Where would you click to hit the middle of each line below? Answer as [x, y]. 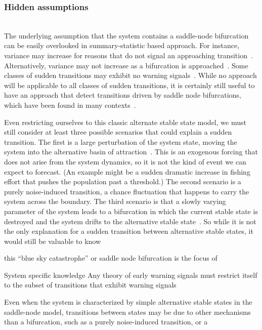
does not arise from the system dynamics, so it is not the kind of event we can [125, 161]
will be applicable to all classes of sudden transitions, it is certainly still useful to [129, 85]
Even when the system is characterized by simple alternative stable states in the [128, 302]
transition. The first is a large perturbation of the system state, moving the [121, 141]
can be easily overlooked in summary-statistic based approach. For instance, [122, 45]
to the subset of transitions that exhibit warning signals [90, 285]
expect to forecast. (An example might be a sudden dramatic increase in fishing [127, 171]
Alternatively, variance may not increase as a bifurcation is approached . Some [126, 65]
